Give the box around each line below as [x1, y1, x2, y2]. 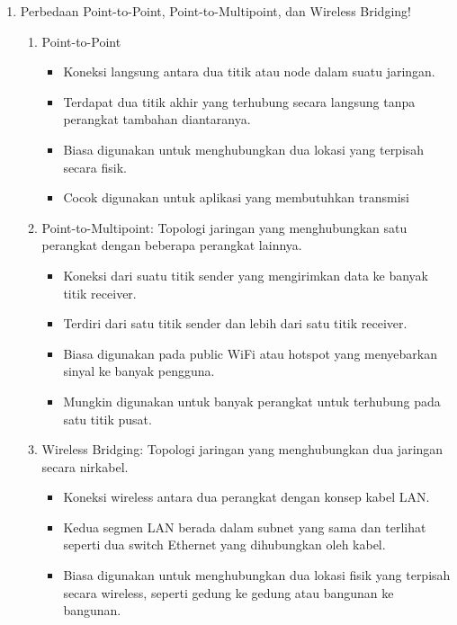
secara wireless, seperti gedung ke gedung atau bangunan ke [63, 583, 394, 602]
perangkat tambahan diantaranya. [63, 110, 251, 129]
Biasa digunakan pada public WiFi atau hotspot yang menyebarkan [63, 344, 437, 362]
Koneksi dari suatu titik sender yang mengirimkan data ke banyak [63, 265, 428, 284]
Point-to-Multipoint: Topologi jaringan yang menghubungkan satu [41, 218, 408, 237]
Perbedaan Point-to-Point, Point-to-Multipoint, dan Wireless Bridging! [20, 2, 411, 20]
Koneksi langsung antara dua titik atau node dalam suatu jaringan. [63, 62, 435, 81]
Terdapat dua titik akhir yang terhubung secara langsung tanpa [63, 92, 416, 111]
